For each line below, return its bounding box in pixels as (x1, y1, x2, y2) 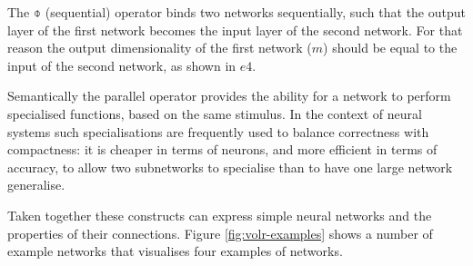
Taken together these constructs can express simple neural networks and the (7, 205, 432, 224)
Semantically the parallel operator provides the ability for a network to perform (7, 86, 451, 105)
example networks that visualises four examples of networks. (7, 241, 343, 261)
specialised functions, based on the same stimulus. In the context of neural (7, 103, 422, 123)
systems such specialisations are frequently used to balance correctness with (7, 122, 429, 141)
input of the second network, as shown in (7, 55, 236, 74)
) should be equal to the (323, 38, 458, 57)
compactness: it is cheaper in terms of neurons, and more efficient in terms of (7, 140, 438, 159)
